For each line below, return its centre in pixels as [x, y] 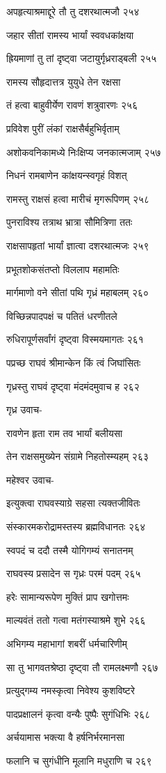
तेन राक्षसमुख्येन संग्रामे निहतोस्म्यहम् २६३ [78, 456]
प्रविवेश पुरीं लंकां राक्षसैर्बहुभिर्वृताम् [63, 128]
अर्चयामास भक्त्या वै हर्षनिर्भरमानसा [66, 737]
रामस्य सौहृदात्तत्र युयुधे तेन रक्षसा [64, 81]
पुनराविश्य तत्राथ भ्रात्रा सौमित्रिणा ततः [69, 222]
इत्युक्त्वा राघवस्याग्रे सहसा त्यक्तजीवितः [73, 503]
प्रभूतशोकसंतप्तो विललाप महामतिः [63, 269]
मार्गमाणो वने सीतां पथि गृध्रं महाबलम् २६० [78, 292]
